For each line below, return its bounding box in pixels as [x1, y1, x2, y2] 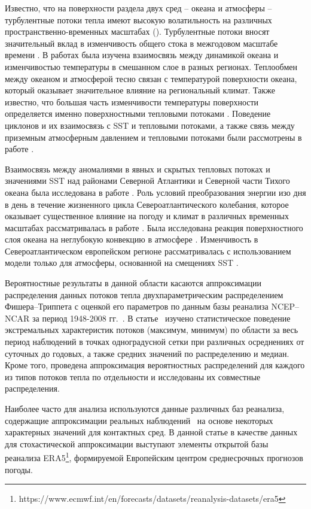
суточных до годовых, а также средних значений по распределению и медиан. [5, 347, 289, 359]
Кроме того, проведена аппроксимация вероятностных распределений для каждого [5, 359, 305, 371]
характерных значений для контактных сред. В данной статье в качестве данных [5, 426, 298, 438]
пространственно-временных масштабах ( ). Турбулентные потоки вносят [5, 25, 270, 38]
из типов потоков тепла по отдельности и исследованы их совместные [5, 370, 261, 383]
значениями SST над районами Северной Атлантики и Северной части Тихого [5, 174, 290, 187]
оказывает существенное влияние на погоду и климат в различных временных [5, 210, 289, 222]
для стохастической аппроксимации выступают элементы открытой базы [5, 437, 269, 450]
